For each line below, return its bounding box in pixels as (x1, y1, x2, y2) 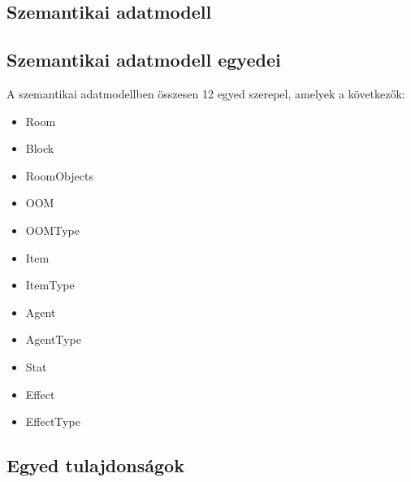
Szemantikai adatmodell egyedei (6, 47, 281, 72)
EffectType (25, 413, 80, 430)
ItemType (25, 276, 75, 293)
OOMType (25, 221, 80, 238)
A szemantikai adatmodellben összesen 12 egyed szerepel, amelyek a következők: (6, 85, 405, 102)
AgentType (25, 331, 81, 348)
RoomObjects (25, 167, 93, 184)
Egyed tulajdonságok (6, 453, 184, 478)
